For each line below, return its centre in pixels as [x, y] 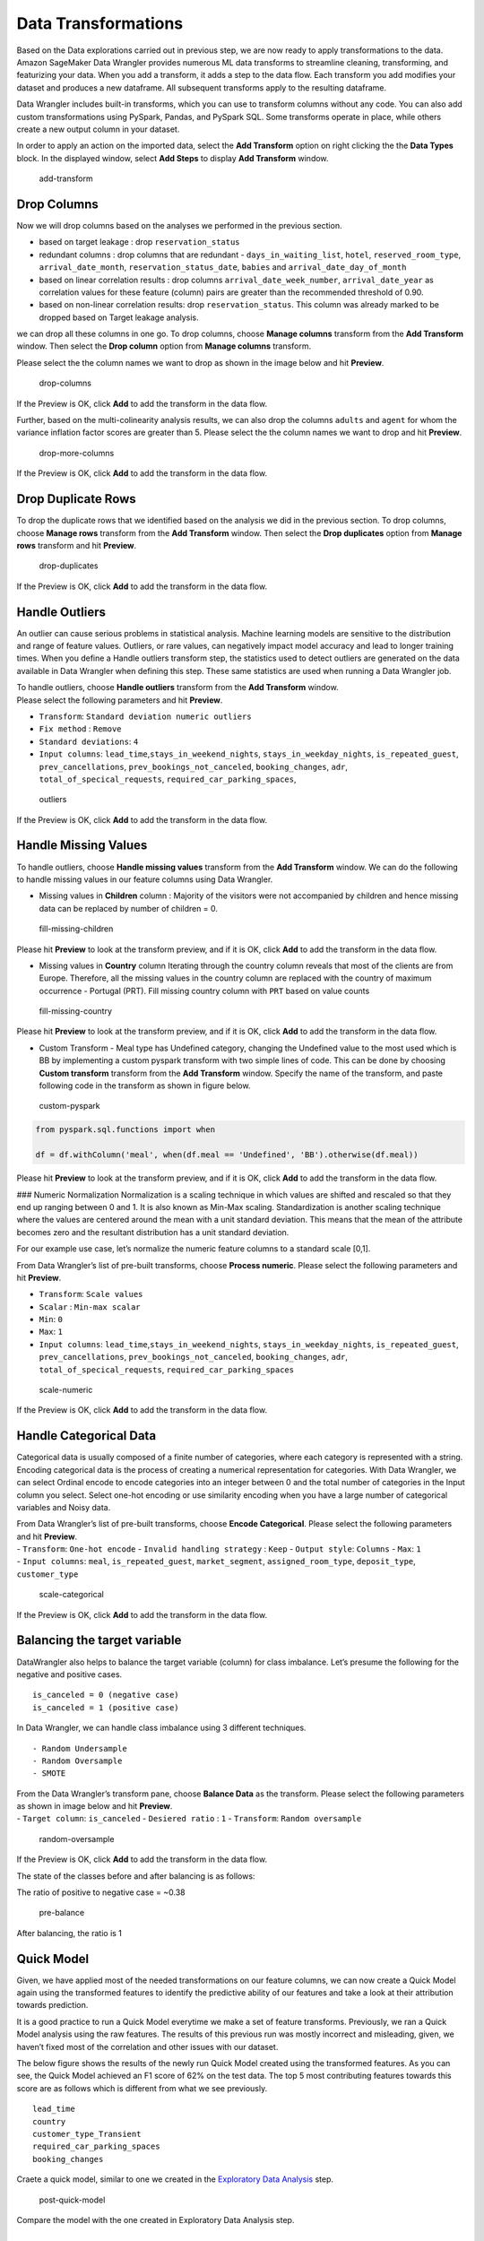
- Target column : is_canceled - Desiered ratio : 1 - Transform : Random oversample [189, 1819]
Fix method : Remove [80, 729]
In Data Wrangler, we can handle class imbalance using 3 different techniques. [161, 1728]
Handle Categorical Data [86, 1436]
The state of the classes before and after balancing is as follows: [136, 1876]
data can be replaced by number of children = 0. [129, 908]
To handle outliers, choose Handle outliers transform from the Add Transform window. [178, 688]
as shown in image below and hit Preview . [95, 1806]
